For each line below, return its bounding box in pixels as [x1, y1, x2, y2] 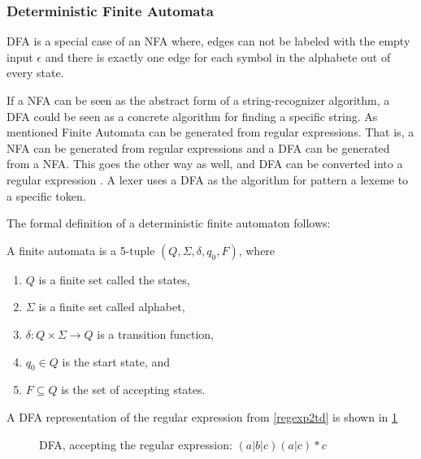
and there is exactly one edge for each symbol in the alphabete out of [45, 48, 391, 65]
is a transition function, [97, 325, 215, 342]
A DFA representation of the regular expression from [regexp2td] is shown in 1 [7, 408, 397, 425]
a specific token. [7, 187, 86, 204]
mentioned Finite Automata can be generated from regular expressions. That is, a [7, 123, 414, 141]
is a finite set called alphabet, [38, 298, 185, 315]
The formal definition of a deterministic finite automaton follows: [7, 214, 331, 232]
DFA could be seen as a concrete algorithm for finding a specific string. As [7, 107, 378, 124]
